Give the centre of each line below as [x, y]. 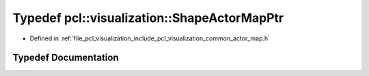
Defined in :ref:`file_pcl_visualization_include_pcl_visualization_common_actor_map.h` [150, 38]
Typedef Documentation [66, 58]
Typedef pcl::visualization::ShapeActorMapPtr [148, 18]
